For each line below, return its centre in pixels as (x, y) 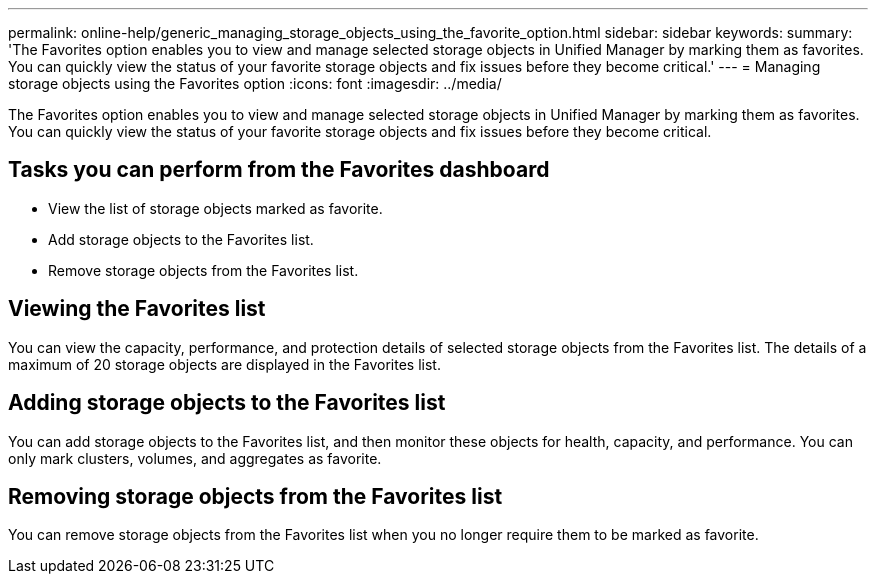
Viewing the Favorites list (137, 309)
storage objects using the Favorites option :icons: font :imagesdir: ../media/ (255, 83)
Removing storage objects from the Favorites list (255, 496)
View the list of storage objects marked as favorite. (215, 208)
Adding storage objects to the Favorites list (227, 403)
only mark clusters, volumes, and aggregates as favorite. (195, 458)
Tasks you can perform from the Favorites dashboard (279, 170)
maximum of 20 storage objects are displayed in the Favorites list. (224, 364)
